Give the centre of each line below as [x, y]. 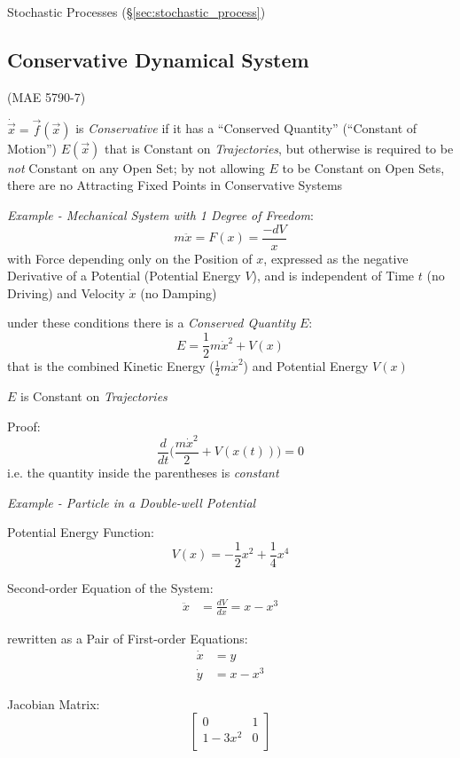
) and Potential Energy [306, 366]
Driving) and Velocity [66, 292]
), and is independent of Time [333, 276]
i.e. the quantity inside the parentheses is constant [143, 472]
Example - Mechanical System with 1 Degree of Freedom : [160, 215]
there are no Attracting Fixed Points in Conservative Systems [175, 185]
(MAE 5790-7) [47, 96]
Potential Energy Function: [81, 532]
